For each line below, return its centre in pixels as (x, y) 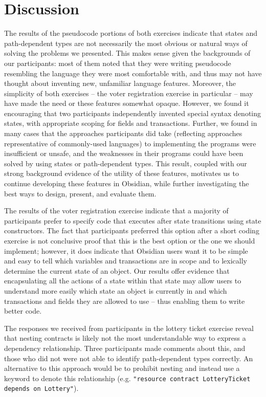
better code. (23, 311)
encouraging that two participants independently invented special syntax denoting (133, 113)
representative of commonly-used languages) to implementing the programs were (130, 143)
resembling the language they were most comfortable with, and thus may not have (133, 73)
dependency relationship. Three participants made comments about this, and (125, 348)
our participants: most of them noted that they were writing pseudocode (118, 63)
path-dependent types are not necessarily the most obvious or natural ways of (126, 43)
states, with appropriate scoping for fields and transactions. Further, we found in (131, 123)
